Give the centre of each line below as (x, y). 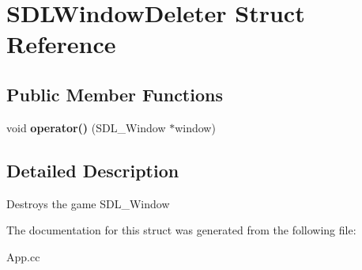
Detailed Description (93, 170)
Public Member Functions (115, 94)
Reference (61, 44)
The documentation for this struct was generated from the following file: (181, 230)
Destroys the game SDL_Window (88, 203)
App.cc (23, 256)
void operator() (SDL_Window (86, 127)
